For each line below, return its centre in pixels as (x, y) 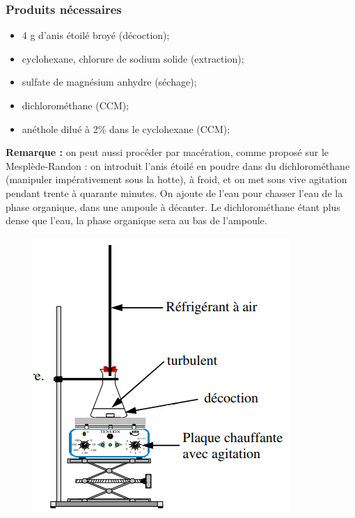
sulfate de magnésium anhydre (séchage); (109, 82)
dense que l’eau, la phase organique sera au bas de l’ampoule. (136, 220)
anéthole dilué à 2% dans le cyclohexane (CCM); (126, 128)
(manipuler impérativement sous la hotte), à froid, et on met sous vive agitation (176, 179)
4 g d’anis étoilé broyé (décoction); (96, 35)
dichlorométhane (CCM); (76, 105)
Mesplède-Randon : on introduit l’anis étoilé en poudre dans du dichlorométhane (178, 165)
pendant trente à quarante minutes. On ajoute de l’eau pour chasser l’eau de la (174, 193)
